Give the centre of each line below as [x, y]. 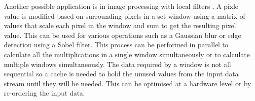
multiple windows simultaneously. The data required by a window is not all [118, 64]
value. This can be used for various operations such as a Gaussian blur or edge [123, 35]
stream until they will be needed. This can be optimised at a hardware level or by [127, 83]
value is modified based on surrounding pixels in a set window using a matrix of [125, 16]
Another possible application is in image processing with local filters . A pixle [121, 6]
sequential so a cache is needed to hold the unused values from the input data [121, 74]
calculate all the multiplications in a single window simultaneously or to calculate [127, 54]
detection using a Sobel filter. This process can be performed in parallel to [116, 45]
